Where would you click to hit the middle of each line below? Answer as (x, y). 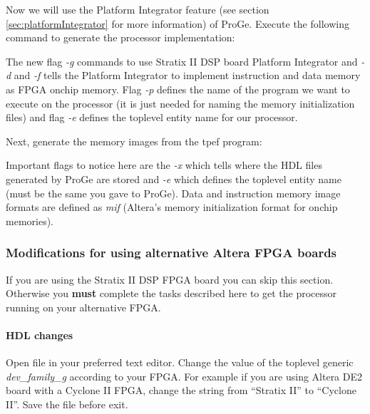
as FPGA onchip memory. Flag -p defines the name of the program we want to (178, 89)
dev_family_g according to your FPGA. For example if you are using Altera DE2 (184, 376)
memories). (30, 221)
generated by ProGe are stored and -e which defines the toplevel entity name (174, 178)
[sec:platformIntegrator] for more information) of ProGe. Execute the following (178, 23)
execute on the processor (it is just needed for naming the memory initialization (180, 103)
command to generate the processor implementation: (120, 37)
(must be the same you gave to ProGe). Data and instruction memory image (173, 193)
